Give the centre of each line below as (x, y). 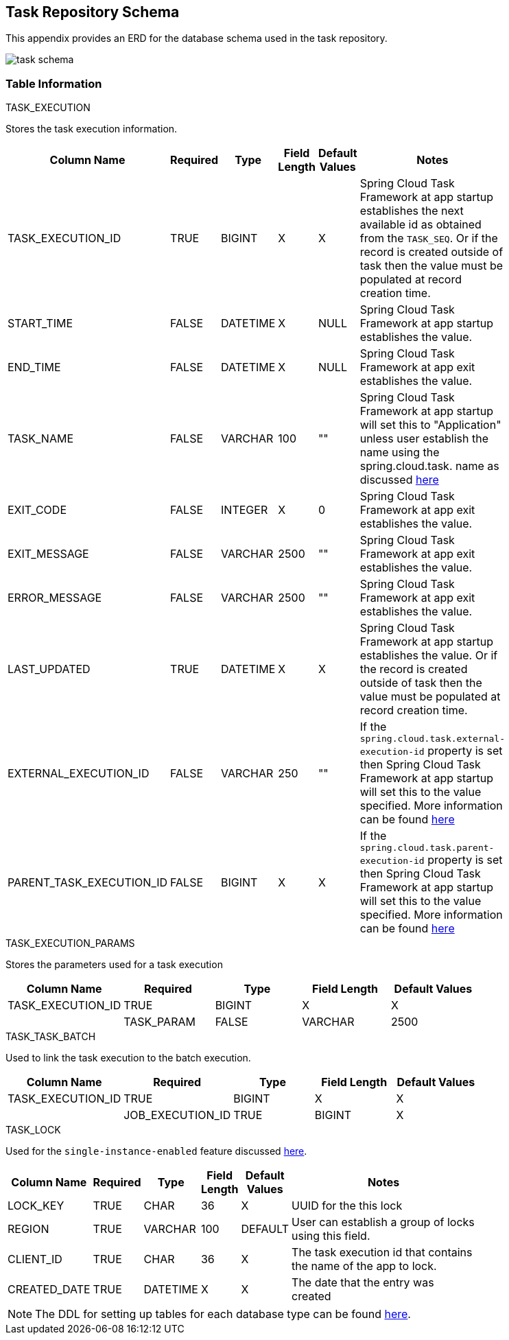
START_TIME (40, 324)
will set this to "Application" (430, 425)
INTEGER (245, 510)
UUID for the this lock (347, 1206)
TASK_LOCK (33, 1130)
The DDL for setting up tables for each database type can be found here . (223, 1314)
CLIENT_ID (35, 1259)
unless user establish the (424, 439)
